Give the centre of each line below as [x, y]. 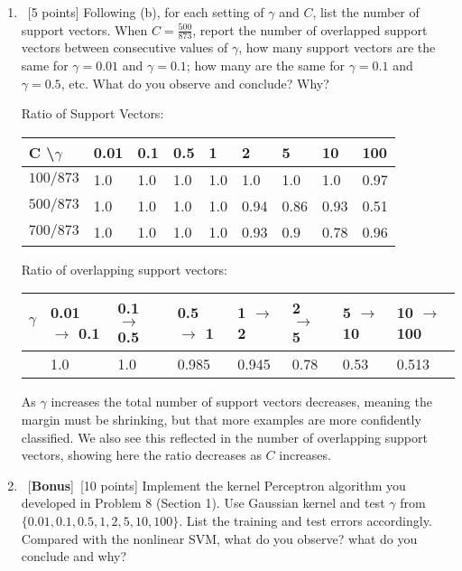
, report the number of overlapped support [310, 29]
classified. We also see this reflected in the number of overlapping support [224, 437]
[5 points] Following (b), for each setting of [146, 12]
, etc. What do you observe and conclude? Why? [195, 83]
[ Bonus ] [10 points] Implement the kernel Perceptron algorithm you [217, 485]
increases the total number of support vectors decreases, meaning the [241, 402]
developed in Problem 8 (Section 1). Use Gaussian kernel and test [203, 503]
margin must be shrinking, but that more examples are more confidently [221, 419]
